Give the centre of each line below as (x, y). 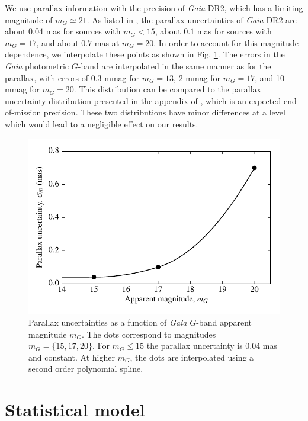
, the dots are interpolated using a (192, 357)
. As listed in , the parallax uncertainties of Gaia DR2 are (192, 19)
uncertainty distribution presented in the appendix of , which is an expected (143, 100)
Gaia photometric (37, 65)
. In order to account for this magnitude (226, 42)
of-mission (23, 112)
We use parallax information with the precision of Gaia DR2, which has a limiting (154, 8)
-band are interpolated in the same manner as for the (174, 65)
